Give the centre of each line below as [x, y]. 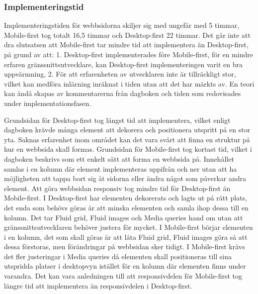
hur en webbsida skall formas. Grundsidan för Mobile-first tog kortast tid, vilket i [128, 149]
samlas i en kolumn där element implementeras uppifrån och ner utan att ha [121, 168]
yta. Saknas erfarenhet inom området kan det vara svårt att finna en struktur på [127, 139]
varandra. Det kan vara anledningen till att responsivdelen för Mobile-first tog [123, 276]
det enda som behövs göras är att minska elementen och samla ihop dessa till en [126, 207]
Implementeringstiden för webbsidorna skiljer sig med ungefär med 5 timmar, [122, 25]
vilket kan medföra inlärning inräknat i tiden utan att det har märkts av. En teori [129, 83]
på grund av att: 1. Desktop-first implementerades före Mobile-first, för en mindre [129, 54]
